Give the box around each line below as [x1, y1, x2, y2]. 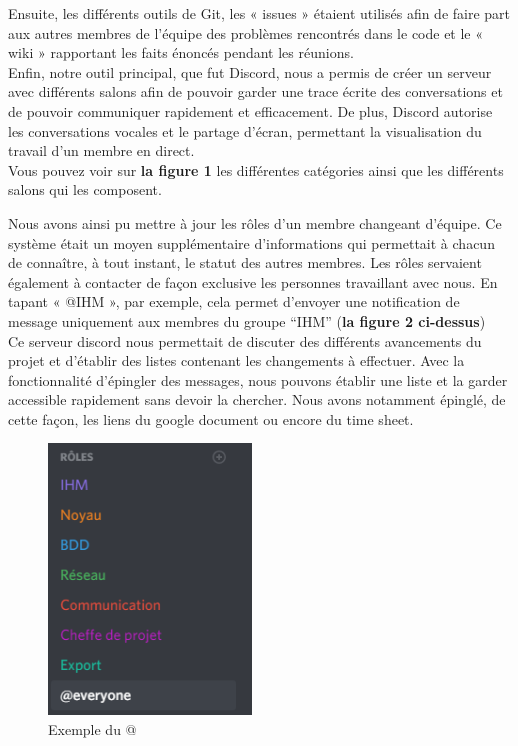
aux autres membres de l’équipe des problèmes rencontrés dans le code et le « [8, 22, 484, 43]
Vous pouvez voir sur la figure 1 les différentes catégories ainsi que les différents [8, 159, 504, 180]
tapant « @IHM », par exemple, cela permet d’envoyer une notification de [8, 291, 460, 312]
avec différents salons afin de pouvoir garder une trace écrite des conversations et [8, 81, 503, 102]
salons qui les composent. [8, 179, 162, 200]
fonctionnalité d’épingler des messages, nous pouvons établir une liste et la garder [8, 369, 508, 390]
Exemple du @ [48, 719, 137, 740]
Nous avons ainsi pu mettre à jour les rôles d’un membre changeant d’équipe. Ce [8, 212, 502, 233]
